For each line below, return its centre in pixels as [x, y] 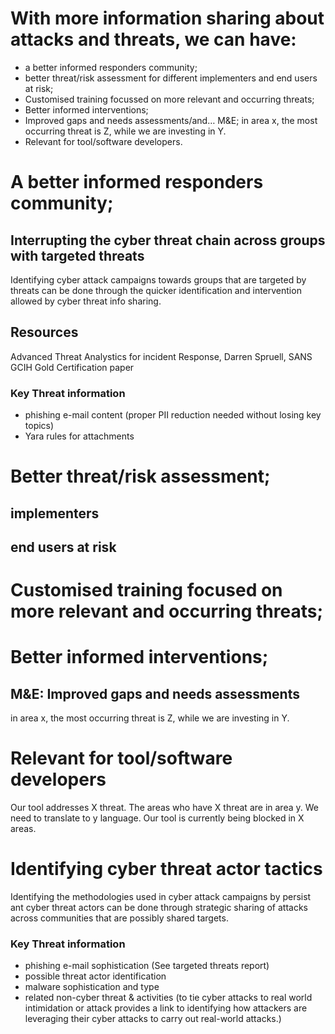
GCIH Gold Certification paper [72, 367]
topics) [39, 426]
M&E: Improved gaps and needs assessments [155, 693]
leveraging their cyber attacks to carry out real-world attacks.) [153, 1019]
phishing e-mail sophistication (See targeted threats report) [147, 966]
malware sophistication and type [92, 987]
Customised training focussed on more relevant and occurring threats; [169, 99]
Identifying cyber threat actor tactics [166, 869]
